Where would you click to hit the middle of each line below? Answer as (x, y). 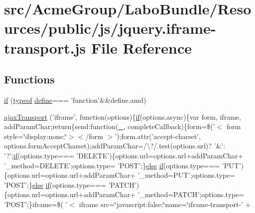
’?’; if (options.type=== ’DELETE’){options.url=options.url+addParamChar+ (124, 155)
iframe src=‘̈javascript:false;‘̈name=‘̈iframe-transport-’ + (165, 204)
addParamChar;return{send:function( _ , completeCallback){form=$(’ (110, 126)
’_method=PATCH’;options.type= (191, 194)
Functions (29, 79)
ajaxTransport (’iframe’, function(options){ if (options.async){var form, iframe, (123, 116)
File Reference (141, 47)
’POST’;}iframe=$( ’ (36, 204)
